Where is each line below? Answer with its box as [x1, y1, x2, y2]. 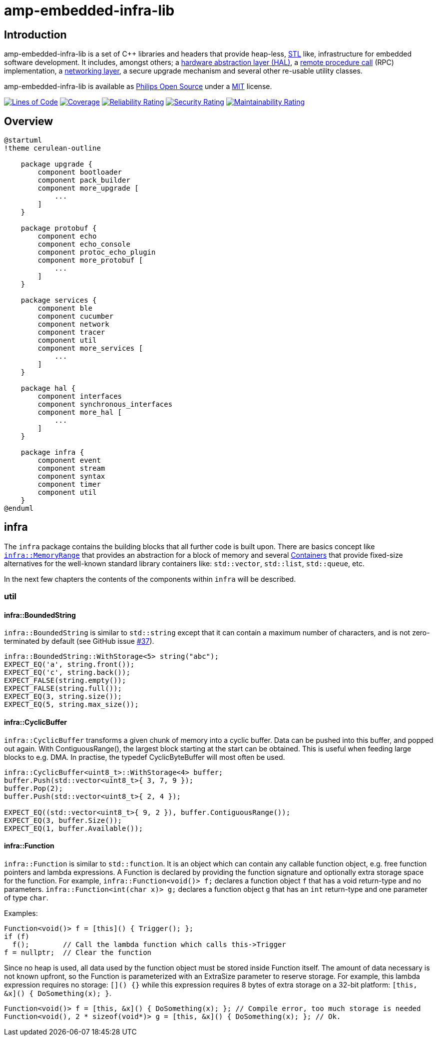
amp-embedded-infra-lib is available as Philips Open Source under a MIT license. [4, 82, 272, 91]
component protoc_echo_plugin [37, 248, 156, 257]
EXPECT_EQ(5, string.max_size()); [4, 700, 139, 709]
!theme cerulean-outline [4, 144, 101, 153]
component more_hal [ [37, 408, 122, 417]
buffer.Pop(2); [4, 784, 63, 792]
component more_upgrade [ [37, 184, 139, 193]
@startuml [4, 136, 42, 145]
